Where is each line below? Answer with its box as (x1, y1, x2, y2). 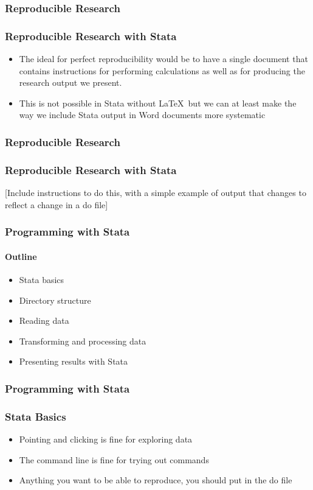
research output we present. (19, 76, 122, 89)
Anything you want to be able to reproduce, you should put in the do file (19, 474, 292, 486)
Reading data (19, 314, 69, 327)
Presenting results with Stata (19, 355, 128, 368)
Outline (5, 250, 37, 262)
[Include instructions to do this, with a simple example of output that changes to (5, 186, 306, 199)
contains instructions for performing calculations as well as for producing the (19, 64, 305, 77)
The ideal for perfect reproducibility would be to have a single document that (19, 52, 308, 65)
